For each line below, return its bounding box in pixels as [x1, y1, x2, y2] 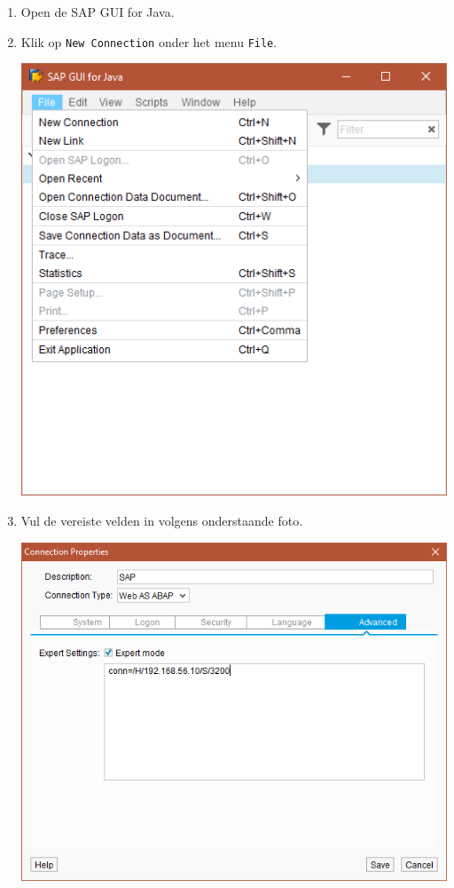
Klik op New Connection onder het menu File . [20, 32, 278, 51]
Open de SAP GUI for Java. [20, 3, 175, 20]
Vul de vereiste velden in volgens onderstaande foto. [20, 511, 303, 529]
